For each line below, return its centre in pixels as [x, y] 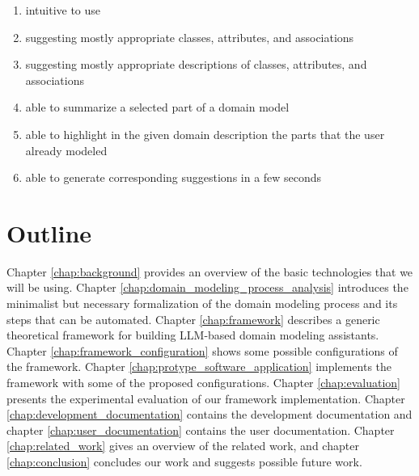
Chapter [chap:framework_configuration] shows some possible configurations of [202, 350]
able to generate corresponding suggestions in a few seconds [174, 177]
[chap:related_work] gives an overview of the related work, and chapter [183, 446]
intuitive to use [63, 10]
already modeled [66, 150]
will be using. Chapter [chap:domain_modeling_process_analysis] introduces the [207, 287]
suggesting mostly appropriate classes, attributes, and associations [190, 37]
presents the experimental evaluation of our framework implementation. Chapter [206, 398]
